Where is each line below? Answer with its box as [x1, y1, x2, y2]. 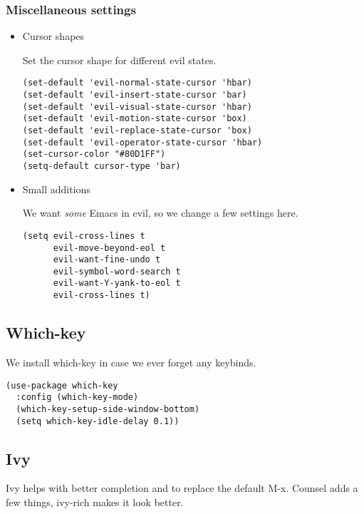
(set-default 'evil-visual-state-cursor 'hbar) [22, 101, 252, 112]
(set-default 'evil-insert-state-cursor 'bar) [22, 90, 247, 101]
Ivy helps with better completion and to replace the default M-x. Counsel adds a [6, 480, 358, 495]
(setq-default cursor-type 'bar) [22, 161, 181, 171]
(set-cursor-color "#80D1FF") [22, 149, 166, 160]
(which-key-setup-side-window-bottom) [16, 404, 200, 414]
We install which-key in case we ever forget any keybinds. [6, 354, 256, 369]
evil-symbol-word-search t [53, 266, 181, 277]
